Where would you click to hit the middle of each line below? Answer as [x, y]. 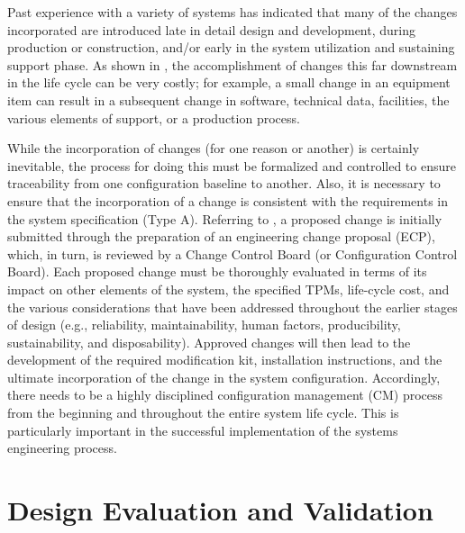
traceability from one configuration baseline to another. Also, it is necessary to [224, 183]
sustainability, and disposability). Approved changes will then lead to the [209, 342]
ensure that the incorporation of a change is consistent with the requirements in [228, 200]
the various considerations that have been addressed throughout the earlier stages [232, 307]
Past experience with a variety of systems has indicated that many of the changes [232, 12]
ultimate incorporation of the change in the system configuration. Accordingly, [224, 377]
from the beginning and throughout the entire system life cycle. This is [203, 413]
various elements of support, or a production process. [154, 117]
